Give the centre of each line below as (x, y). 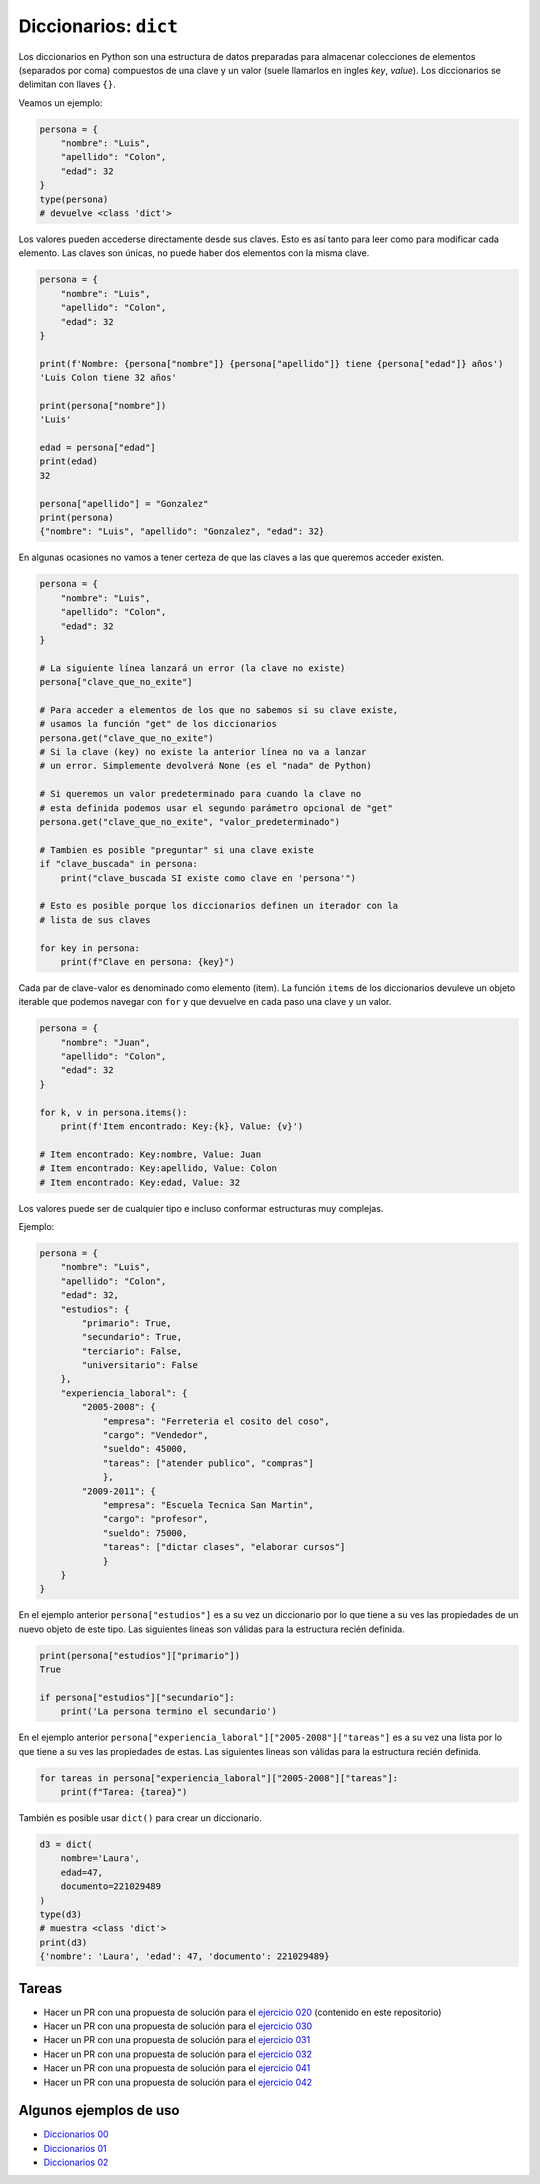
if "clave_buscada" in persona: (119, 864)
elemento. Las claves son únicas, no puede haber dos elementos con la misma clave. (194, 253)
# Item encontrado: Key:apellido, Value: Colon (158, 1168)
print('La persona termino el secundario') (168, 1711)
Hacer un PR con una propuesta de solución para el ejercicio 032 (177, 2054)
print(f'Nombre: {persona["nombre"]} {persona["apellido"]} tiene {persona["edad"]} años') (271, 363)
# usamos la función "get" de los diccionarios (158, 724)
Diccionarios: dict (98, 26)
